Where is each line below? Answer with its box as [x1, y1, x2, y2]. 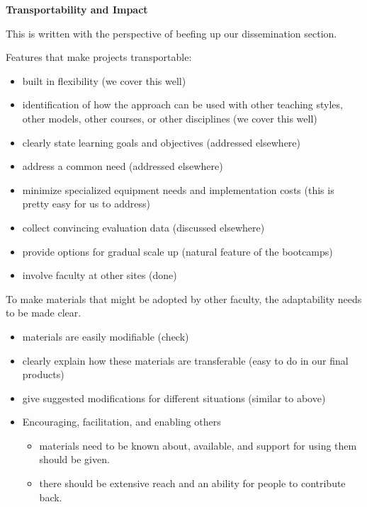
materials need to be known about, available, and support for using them [39, 438, 357, 452]
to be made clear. [6, 305, 81, 320]
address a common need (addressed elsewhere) [22, 159, 223, 173]
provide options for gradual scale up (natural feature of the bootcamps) [22, 244, 333, 258]
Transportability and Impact [6, 2, 148, 16]
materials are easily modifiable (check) [22, 329, 189, 343]
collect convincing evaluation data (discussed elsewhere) [22, 220, 265, 234]
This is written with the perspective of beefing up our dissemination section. [6, 25, 337, 40]
